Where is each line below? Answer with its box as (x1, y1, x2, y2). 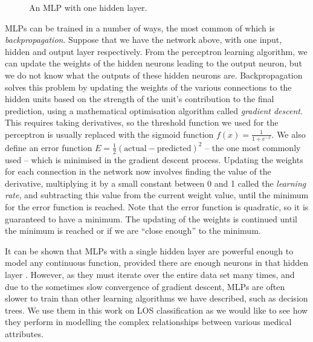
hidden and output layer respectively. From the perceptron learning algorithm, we (5, 45, 308, 57)
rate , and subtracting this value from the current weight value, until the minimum (5, 189, 309, 201)
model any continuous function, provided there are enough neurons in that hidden (5, 256, 309, 269)
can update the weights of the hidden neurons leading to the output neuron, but (5, 57, 302, 69)
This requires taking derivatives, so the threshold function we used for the (5, 116, 279, 129)
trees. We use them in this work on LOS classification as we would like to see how (5, 303, 308, 316)
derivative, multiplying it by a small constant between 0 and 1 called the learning (5, 176, 306, 189)
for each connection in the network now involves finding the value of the (5, 165, 271, 178)
